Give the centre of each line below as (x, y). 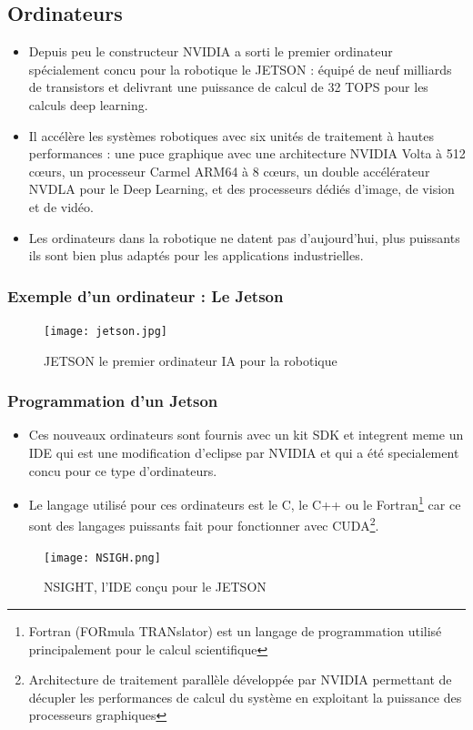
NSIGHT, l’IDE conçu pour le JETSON (155, 587)
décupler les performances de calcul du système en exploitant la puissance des (245, 697)
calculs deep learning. (88, 104)
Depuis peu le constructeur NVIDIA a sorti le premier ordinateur (211, 51)
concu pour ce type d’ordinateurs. (123, 470)
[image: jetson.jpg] (106, 331)
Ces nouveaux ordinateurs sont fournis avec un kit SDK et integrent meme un (246, 435)
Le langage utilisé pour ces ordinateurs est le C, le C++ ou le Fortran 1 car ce (245, 503)
